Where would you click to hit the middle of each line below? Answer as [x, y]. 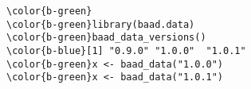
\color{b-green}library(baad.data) [101, 24]
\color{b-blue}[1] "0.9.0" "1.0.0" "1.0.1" [126, 50]
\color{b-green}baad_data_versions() [106, 38]
